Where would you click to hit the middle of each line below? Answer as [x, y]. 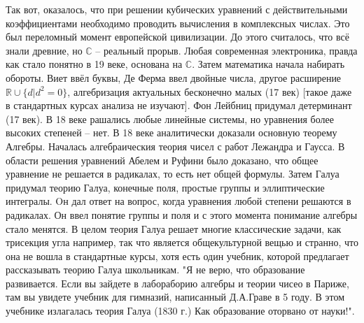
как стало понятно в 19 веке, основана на [94, 64]
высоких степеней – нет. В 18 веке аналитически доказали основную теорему [171, 132]
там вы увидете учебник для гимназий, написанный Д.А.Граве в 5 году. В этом [175, 297]
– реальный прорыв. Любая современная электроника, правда [226, 50]
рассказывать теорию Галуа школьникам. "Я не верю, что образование [155, 270]
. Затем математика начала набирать [268, 64]
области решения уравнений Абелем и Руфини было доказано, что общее [162, 160]
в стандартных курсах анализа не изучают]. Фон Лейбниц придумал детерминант [179, 105]
